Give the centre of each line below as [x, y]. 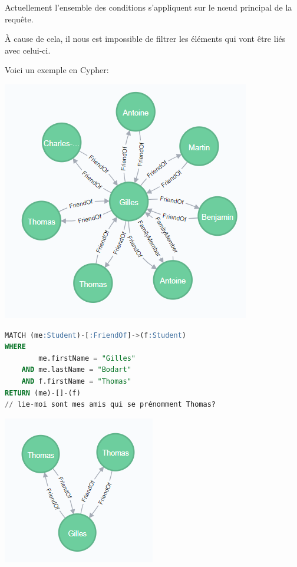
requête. [19, 19]
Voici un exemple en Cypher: [57, 70]
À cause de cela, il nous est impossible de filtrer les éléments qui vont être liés [145, 39]
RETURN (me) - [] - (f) [43, 393]
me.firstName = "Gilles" [87, 358]
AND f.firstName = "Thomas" [76, 381]
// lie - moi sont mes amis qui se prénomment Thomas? [110, 405]
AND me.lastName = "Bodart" [76, 370]
